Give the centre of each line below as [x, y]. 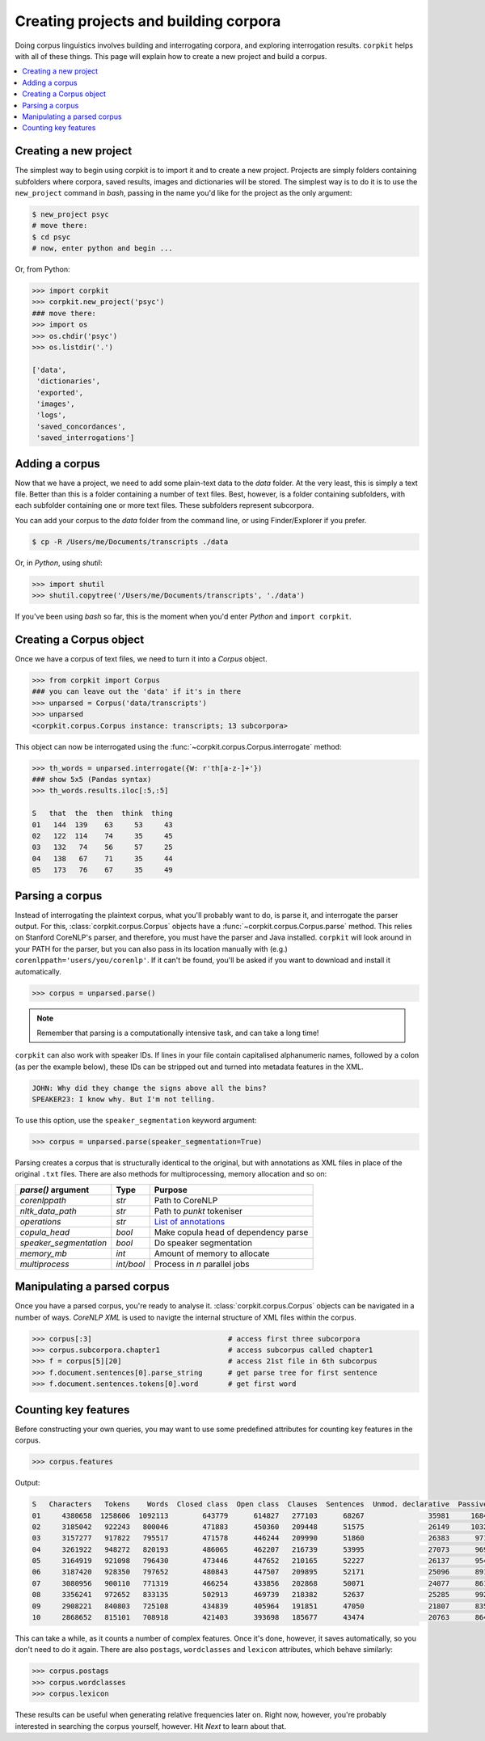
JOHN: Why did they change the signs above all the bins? [149, 1088]
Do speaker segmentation [203, 1243]
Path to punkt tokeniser [198, 1211]
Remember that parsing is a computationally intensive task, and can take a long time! [178, 1033]
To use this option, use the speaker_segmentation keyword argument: [136, 1121]
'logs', [52, 415]
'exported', [60, 393]
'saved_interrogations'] [86, 438]
